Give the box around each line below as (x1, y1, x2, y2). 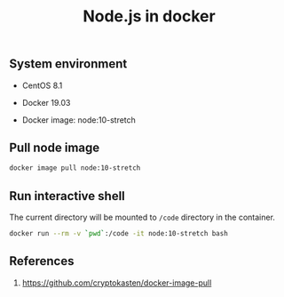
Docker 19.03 (21, 97, 71, 108)
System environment (9, 56, 128, 72)
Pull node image (9, 140, 100, 155)
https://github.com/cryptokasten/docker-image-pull (21, 277, 212, 288)
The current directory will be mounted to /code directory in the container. (9, 212, 275, 223)
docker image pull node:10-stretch (9, 164, 141, 173)
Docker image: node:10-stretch (21, 114, 136, 125)
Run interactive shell (9, 189, 126, 204)
